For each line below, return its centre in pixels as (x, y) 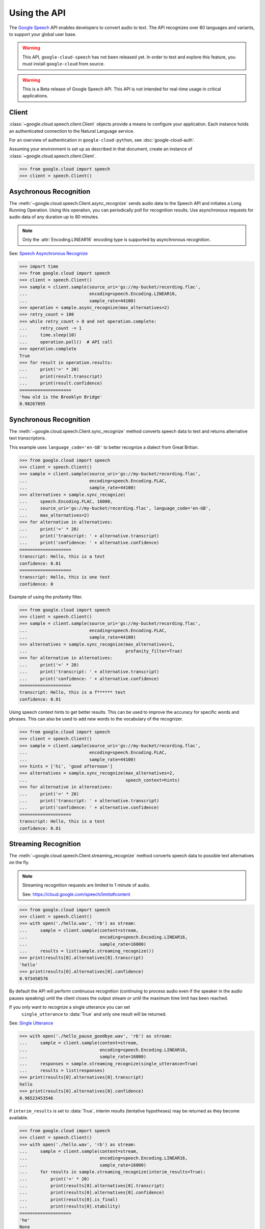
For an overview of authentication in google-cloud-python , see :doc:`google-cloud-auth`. (102, 140)
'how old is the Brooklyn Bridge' (61, 397)
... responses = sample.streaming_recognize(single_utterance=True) (109, 1064)
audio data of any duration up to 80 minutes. (54, 217)
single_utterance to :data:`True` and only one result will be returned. (94, 1014)
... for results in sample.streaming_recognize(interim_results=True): (113, 1172)
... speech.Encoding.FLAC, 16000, (66, 501)
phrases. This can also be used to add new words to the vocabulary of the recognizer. (96, 719)
